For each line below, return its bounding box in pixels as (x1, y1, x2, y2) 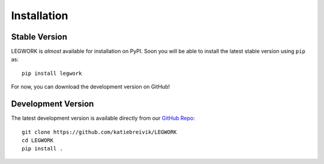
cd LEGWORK (22, 136, 54, 144)
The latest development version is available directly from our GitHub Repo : (11, 114, 195, 122)
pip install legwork (22, 69, 82, 77)
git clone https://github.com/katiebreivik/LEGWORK (22, 129, 177, 135)
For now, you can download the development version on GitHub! (11, 83, 170, 90)
